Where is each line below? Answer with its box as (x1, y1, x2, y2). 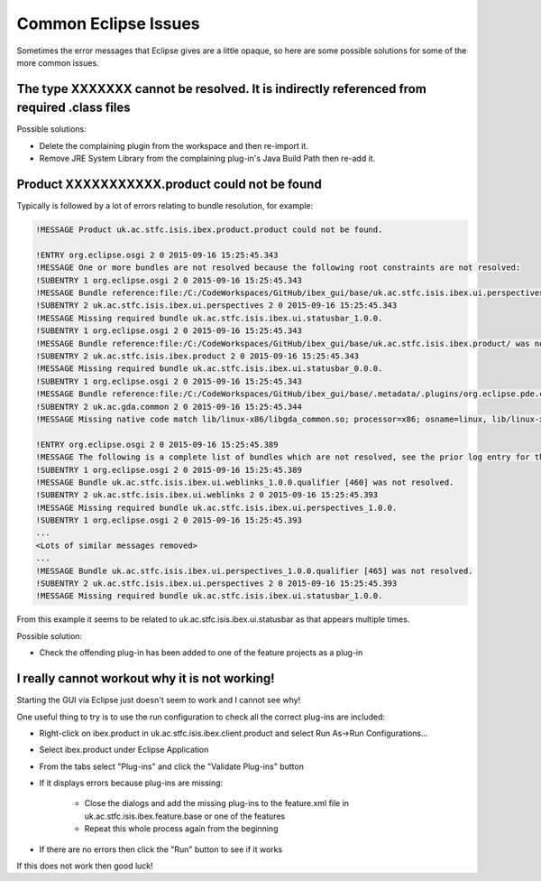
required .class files (16, 100, 131, 116)
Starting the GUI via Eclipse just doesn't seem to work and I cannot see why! (16, 695, 301, 706)
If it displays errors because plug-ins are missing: (39, 777, 224, 789)
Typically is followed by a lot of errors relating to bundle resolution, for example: (16, 200, 314, 211)
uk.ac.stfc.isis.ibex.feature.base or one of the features (84, 811, 286, 821)
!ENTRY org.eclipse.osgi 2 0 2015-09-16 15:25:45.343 (35, 249, 279, 260)
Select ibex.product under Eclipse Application (39, 745, 209, 756)
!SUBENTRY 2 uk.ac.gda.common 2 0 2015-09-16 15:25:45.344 (35, 402, 302, 412)
